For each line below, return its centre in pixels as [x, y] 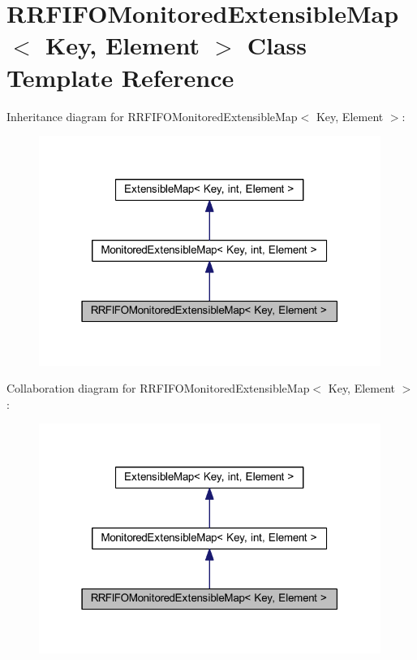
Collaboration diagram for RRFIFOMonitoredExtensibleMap [158, 388]
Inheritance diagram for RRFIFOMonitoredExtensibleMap [152, 116]
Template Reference [120, 77]
